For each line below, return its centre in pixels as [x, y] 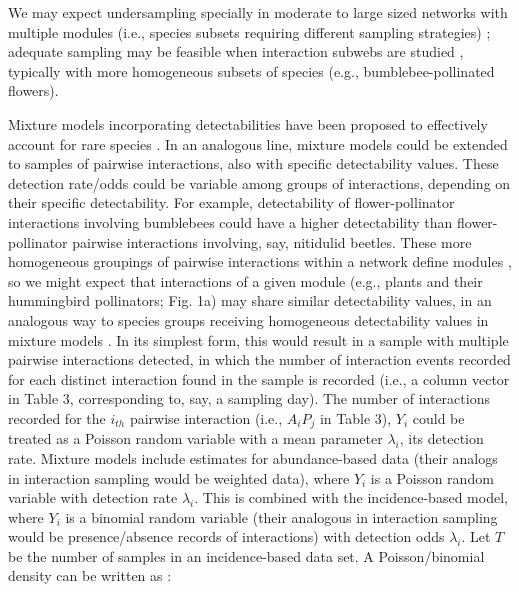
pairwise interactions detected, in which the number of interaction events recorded [259, 359]
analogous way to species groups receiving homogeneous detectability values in [248, 319]
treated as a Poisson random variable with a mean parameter [195, 438]
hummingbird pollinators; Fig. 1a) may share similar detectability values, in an [250, 300]
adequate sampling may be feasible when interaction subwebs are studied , [236, 51]
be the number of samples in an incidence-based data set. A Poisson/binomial [246, 555]
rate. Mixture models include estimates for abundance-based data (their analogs [253, 457]
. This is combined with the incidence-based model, [351, 497]
